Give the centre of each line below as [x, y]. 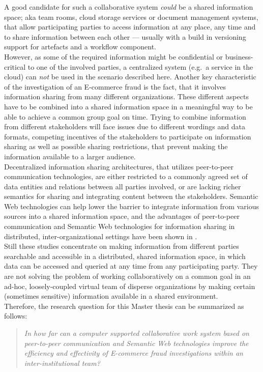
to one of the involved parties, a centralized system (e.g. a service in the [140, 66]
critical [15, 66]
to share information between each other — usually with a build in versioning [125, 36]
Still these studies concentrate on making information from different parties [122, 246]
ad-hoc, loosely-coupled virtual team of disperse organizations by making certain [130, 286]
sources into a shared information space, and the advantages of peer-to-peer [122, 216]
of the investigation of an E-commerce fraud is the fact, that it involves [115, 86]
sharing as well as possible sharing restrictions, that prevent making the [116, 146]
